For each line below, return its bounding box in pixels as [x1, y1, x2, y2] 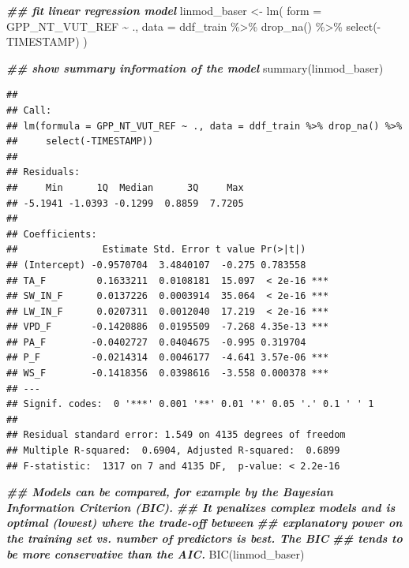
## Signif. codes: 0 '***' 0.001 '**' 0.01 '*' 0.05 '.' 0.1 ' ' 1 [6, 398, 374, 410]
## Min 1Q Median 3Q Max [6, 181, 244, 193]
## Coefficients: [6, 228, 97, 240]
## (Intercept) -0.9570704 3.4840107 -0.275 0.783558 [6, 259, 306, 271]
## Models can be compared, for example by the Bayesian [6, 484, 333, 500]
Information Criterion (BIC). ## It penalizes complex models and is [6, 499, 396, 515]
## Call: [6, 104, 52, 116]
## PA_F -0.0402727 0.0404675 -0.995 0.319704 [6, 336, 306, 348]
